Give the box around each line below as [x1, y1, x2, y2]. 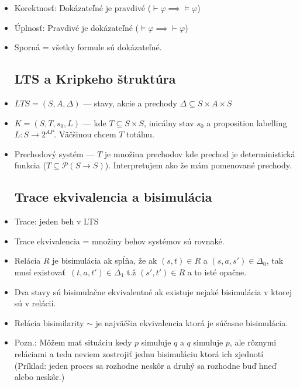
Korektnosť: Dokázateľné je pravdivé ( [14, 2, 151, 13]
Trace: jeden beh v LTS [14, 215, 99, 227]
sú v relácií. [14, 297, 56, 309]
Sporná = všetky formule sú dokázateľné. [14, 41, 162, 53]
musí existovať [14, 265, 66, 278]
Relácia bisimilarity [14, 316, 84, 329]
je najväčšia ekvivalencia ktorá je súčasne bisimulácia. [95, 316, 288, 329]
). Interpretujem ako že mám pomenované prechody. [105, 159, 292, 171]
